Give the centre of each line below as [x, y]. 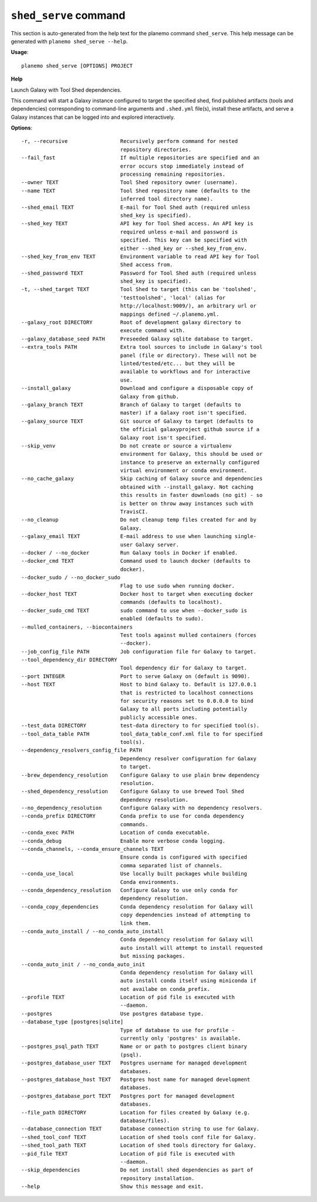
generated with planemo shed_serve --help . [69, 41]
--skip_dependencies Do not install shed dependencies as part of [137, 1170]
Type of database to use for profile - [177, 1030]
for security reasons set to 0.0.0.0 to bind [187, 701]
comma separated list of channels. [171, 865]
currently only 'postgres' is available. [181, 1039]
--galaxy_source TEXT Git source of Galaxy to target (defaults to [137, 421]
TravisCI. [134, 512]
